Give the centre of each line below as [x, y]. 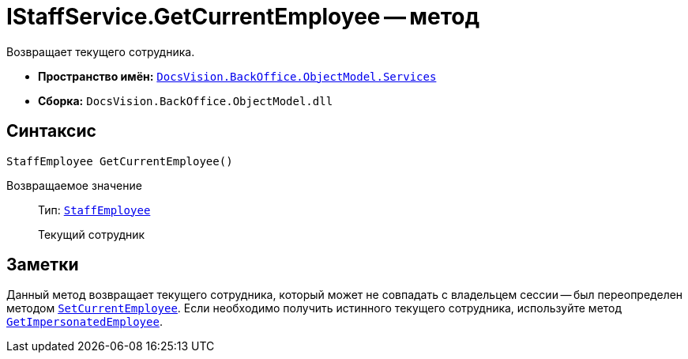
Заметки [43, 265]
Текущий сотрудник [92, 234]
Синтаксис [51, 131]
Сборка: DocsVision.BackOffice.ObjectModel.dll [186, 100]
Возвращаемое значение [74, 185]
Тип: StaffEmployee [94, 210]
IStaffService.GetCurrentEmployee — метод [243, 17]
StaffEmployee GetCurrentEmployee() [120, 161]
